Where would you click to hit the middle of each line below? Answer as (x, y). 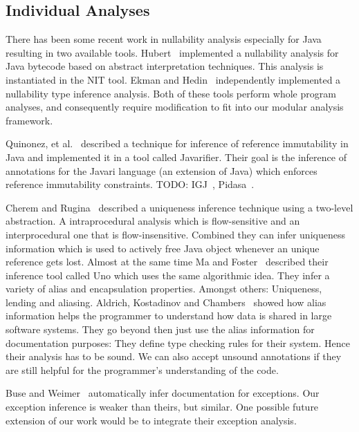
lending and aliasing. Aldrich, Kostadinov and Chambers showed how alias (166, 302)
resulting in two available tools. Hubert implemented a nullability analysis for (172, 52)
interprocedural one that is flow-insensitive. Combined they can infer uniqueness (175, 234)
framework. (29, 120)
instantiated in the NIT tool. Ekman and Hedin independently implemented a (173, 79)
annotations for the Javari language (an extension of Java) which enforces (162, 170)
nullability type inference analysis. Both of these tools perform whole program (171, 93)
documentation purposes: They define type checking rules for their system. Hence (178, 342)
